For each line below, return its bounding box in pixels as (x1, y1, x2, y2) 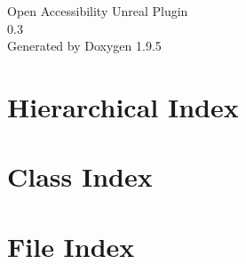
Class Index (7, 158, 153, 195)
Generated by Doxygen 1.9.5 (7, 36, 162, 55)
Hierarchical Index (7, 88, 239, 124)
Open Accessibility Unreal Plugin (7, 2, 188, 20)
